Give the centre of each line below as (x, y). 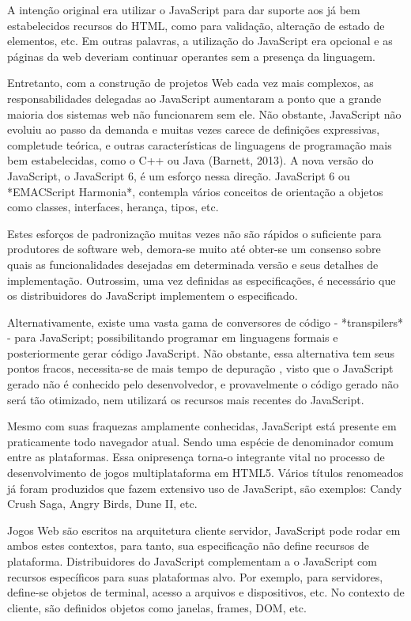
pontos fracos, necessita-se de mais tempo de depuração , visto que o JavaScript (200, 368)
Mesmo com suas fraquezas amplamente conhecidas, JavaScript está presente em (202, 426)
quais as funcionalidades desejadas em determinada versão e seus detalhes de (193, 264)
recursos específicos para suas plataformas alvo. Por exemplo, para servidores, (195, 576)
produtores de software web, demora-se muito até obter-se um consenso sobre (194, 249)
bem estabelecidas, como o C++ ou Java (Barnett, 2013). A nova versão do (190, 160)
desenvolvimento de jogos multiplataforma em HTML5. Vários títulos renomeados (205, 473)
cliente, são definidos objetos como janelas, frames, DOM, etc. (157, 607)
